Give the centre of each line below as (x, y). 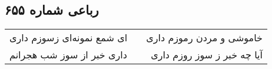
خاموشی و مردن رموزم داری (204, 38)
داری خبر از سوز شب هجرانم (68, 55)
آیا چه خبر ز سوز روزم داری (207, 55)
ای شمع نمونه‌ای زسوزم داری (69, 38)
